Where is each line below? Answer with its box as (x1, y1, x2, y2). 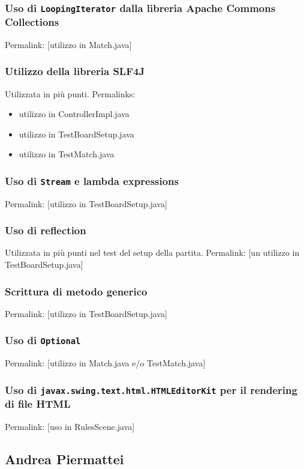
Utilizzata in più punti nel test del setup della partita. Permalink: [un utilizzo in (5, 246, 300, 259)
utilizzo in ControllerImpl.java (19, 107, 130, 120)
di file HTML (5, 396, 71, 411)
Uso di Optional (5, 333, 81, 348)
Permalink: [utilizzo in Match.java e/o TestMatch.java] (5, 357, 206, 369)
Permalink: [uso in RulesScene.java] (5, 420, 135, 432)
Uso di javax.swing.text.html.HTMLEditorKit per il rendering (5, 382, 297, 397)
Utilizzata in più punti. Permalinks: (5, 87, 136, 100)
